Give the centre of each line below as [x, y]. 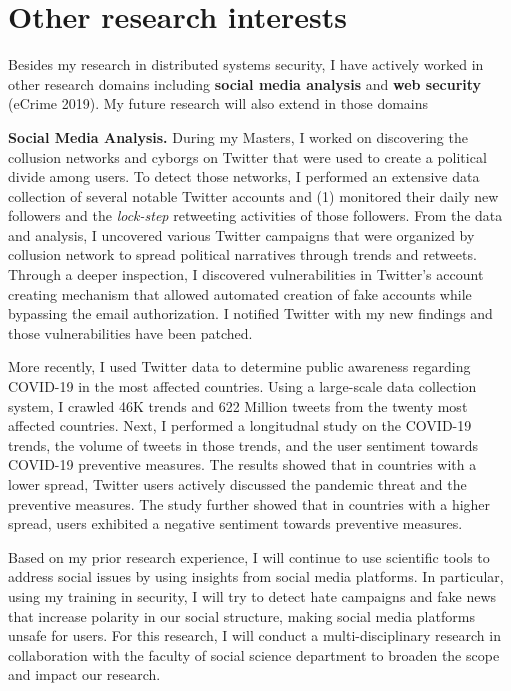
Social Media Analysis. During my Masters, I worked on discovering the [238, 136]
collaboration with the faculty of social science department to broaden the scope [254, 654]
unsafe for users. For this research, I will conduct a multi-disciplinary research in [254, 635]
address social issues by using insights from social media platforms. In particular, [256, 576]
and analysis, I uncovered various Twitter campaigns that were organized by [241, 234]
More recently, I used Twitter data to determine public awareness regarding [239, 366]
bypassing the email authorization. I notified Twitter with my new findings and [250, 313]
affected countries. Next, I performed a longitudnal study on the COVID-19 [240, 425]
